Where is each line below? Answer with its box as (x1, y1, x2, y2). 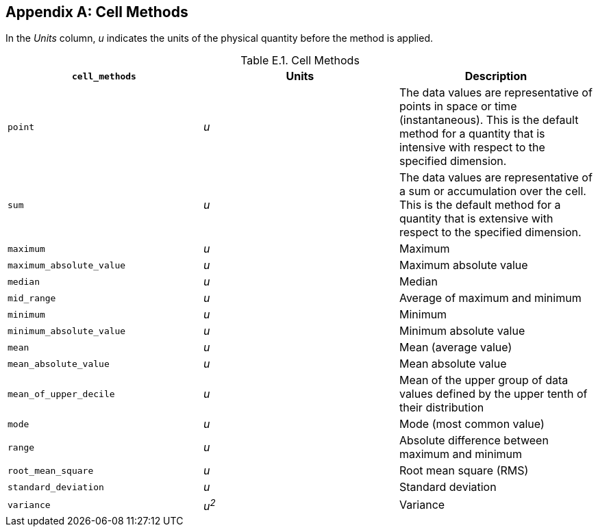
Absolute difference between (399, 433, 549, 448)
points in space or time (399, 99, 517, 114)
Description (464, 69, 527, 84)
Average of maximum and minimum (399, 291, 582, 305)
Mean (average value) (399, 340, 512, 355)
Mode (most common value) (399, 417, 545, 431)
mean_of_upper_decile (8, 388, 115, 399)
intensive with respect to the (399, 140, 545, 155)
